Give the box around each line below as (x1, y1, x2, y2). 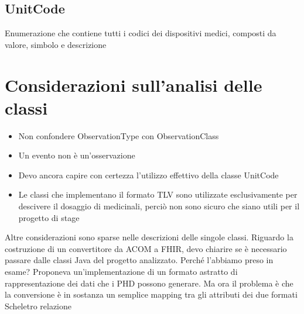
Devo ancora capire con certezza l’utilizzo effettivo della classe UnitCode (18, 168, 279, 181)
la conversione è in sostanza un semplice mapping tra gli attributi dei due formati (5, 288, 298, 301)
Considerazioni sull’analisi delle (5, 73, 262, 96)
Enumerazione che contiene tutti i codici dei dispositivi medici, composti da (5, 27, 276, 39)
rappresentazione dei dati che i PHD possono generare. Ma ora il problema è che (5, 277, 293, 289)
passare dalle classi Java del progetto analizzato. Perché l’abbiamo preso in (5, 254, 274, 266)
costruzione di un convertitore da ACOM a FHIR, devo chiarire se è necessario (5, 242, 287, 254)
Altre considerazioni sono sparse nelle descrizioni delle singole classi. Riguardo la (5, 231, 293, 243)
